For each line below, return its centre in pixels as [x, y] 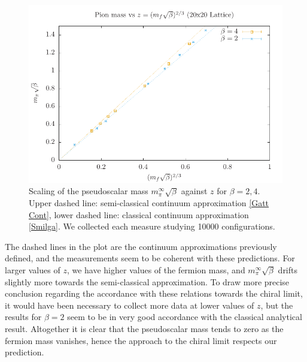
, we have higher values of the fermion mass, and [156, 269]
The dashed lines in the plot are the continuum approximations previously [141, 246]
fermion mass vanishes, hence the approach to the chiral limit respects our [141, 340]
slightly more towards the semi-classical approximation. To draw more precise [147, 281]
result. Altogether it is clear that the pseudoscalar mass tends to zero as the [144, 328]
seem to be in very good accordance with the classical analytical [185, 317]
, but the [277, 305]
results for [23, 317]
